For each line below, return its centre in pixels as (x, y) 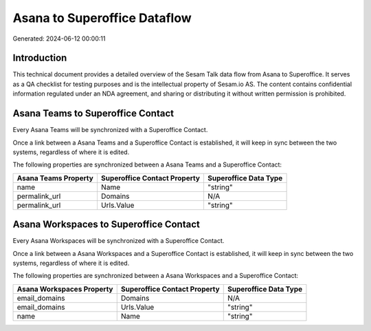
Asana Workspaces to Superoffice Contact (106, 225)
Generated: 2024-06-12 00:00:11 (59, 39)
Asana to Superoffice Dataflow (102, 18)
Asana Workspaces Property (65, 289)
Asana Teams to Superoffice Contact (93, 114)
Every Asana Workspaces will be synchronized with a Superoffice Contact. (119, 241)
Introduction (40, 58)
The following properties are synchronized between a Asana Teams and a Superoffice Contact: (147, 164)
